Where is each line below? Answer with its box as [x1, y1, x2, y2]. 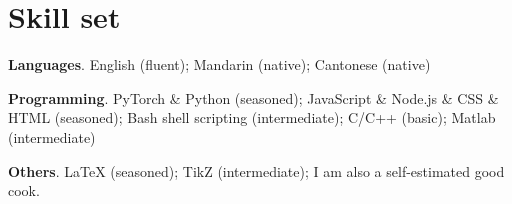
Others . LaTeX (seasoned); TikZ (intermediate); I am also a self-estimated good [8, 160, 505, 181]
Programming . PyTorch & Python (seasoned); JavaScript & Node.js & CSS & [8, 87, 499, 108]
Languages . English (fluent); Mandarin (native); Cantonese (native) [8, 54, 431, 75]
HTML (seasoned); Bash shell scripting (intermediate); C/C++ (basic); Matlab [8, 107, 496, 128]
